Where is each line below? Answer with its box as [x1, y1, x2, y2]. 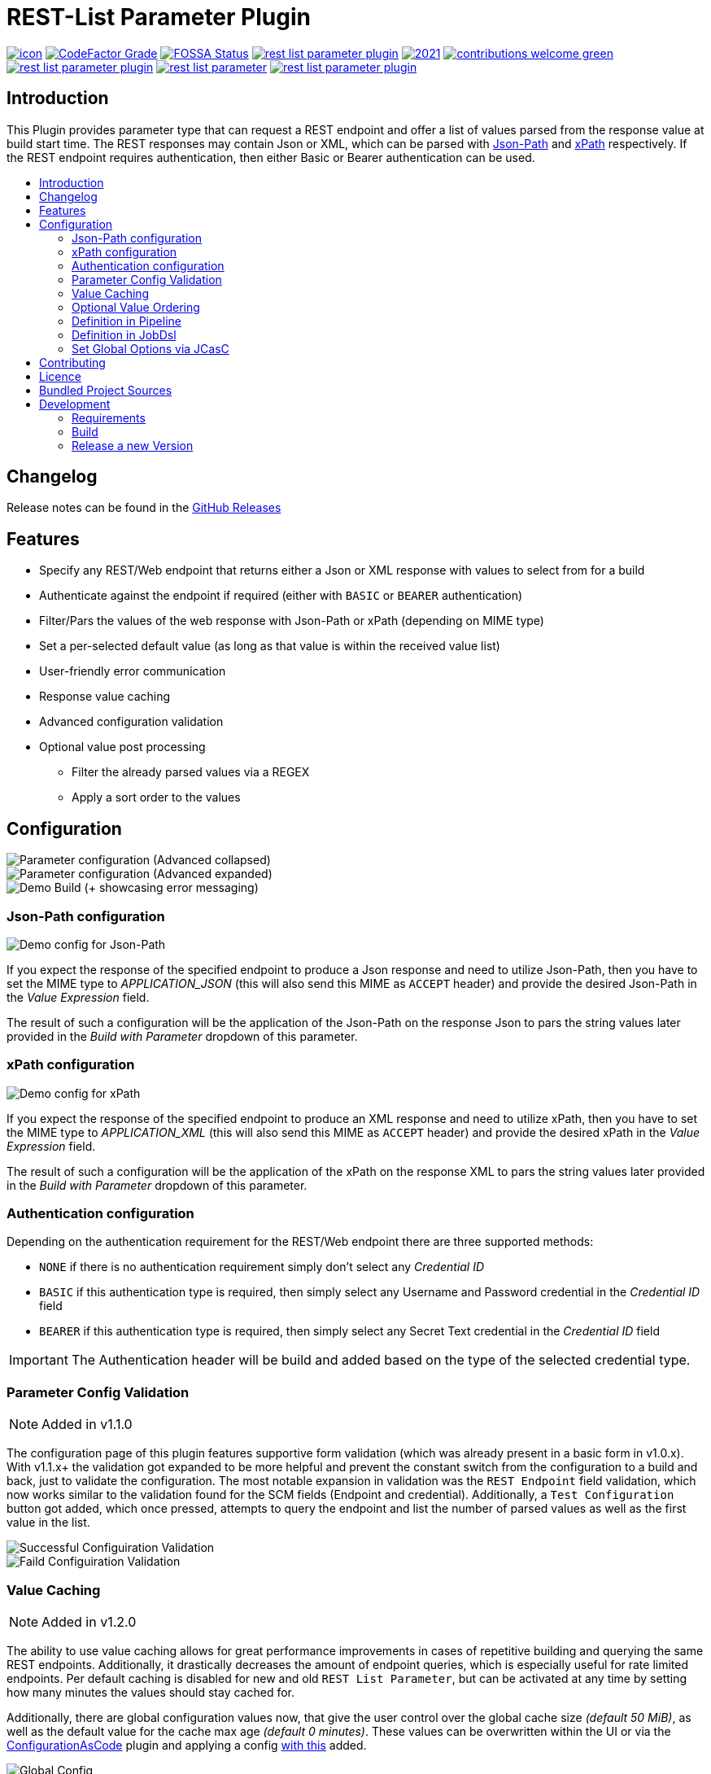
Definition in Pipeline [72, 313, 181, 328]
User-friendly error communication [39, 664, 226, 679]
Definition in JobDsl [72, 327, 177, 342]
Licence [39, 369, 81, 383]
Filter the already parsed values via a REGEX [72, 765, 310, 780]
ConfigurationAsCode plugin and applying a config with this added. [7, 1737, 367, 1752]
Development [39, 396, 111, 411]
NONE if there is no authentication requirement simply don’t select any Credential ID [39, 1260, 485, 1274]
